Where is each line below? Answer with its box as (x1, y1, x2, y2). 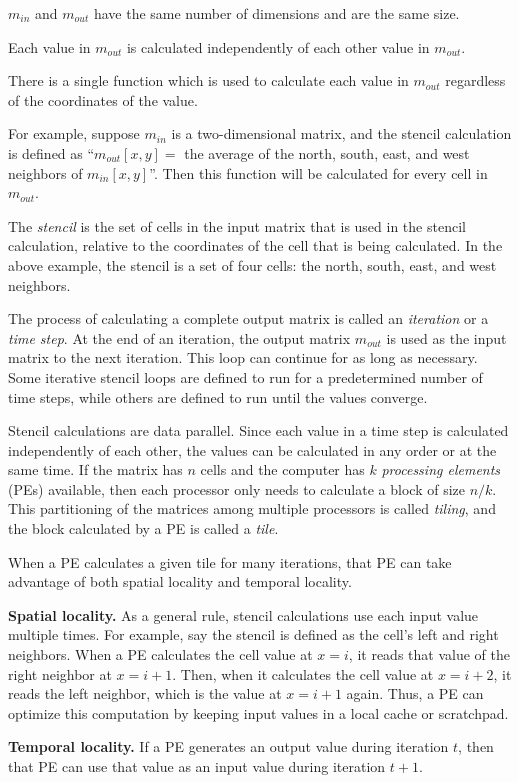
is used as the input (386, 327, 507, 348)
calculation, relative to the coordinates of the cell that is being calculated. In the (8, 235, 503, 256)
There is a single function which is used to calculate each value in (8, 70, 409, 91)
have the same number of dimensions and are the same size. (93, 3, 460, 23)
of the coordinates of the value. (8, 89, 198, 110)
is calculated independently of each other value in (126, 36, 430, 57)
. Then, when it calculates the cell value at (172, 663, 434, 684)
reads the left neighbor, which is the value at (8, 683, 282, 704)
